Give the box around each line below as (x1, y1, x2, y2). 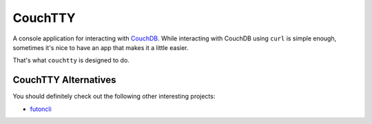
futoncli (30, 105, 52, 113)
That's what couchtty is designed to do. (12, 56, 130, 64)
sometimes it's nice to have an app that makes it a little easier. (12, 43, 189, 51)
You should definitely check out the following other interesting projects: (12, 92, 216, 101)
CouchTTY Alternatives (12, 74, 116, 86)
